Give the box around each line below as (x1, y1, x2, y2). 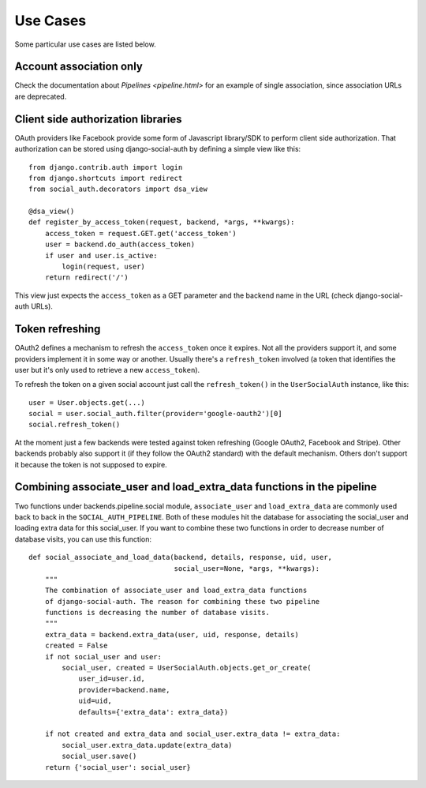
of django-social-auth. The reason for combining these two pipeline (44, 597, 320, 606)
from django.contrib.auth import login (28, 163, 183, 171)
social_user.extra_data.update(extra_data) (62, 741, 233, 749)
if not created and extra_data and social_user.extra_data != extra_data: (44, 730, 341, 738)
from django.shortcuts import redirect (28, 174, 183, 182)
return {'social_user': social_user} (44, 763, 191, 771)
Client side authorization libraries (14, 112, 182, 126)
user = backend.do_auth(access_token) (44, 240, 196, 249)
